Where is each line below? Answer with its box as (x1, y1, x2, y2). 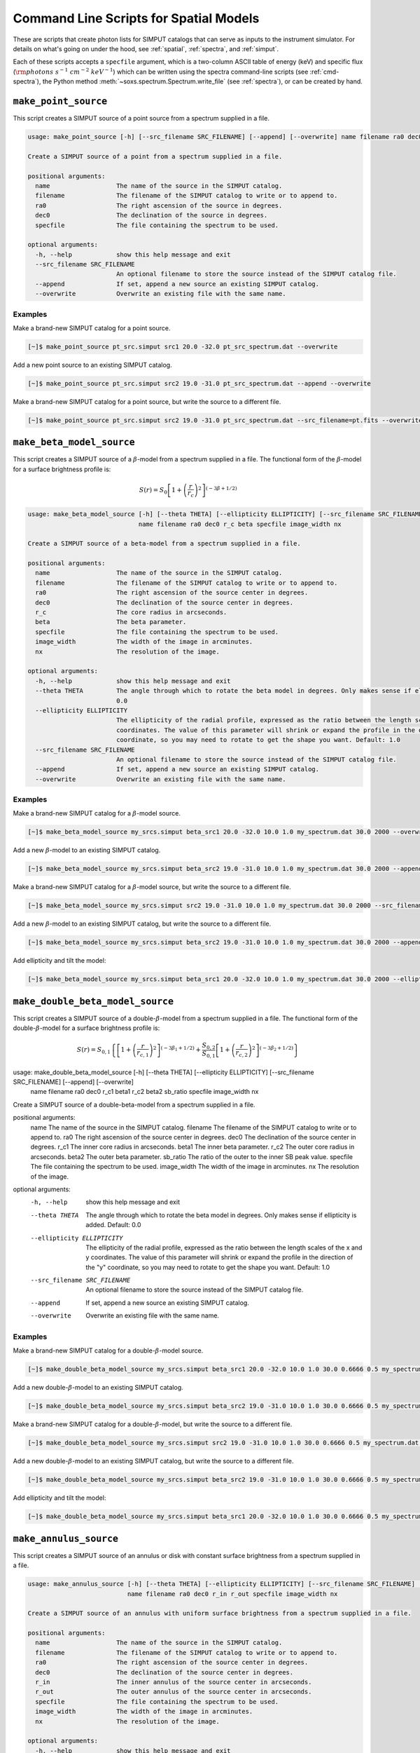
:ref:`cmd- (309, 67, 339, 76)
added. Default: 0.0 (85, 1221, 141, 1229)
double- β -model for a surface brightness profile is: (13, 1024, 160, 1032)
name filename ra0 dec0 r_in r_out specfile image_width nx (127, 1590, 338, 1598)
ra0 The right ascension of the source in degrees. (35, 201, 283, 210)
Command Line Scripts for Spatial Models (13, 11, 260, 26)
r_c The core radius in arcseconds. (35, 609, 227, 616)
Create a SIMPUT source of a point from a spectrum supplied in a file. (27, 152, 283, 161)
